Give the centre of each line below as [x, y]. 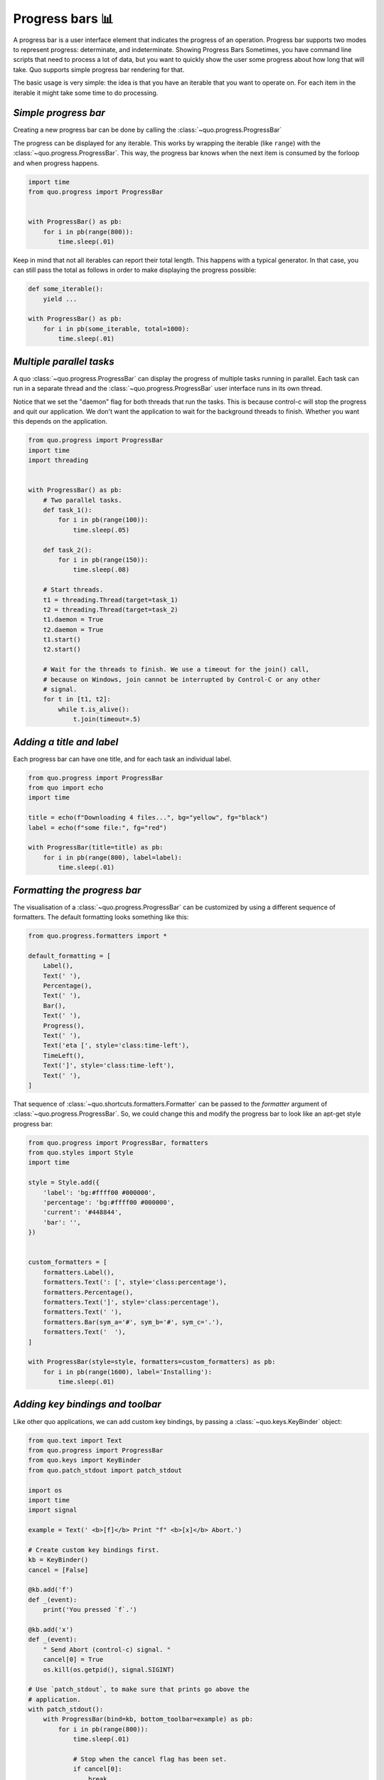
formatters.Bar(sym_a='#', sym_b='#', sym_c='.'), [133, 1322]
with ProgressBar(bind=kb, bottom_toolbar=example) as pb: [148, 1719]
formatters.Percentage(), [88, 1292]
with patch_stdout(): [66, 1710]
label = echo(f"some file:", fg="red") [97, 827]
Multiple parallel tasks [64, 361]
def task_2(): [68, 550]
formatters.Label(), [79, 1272]
